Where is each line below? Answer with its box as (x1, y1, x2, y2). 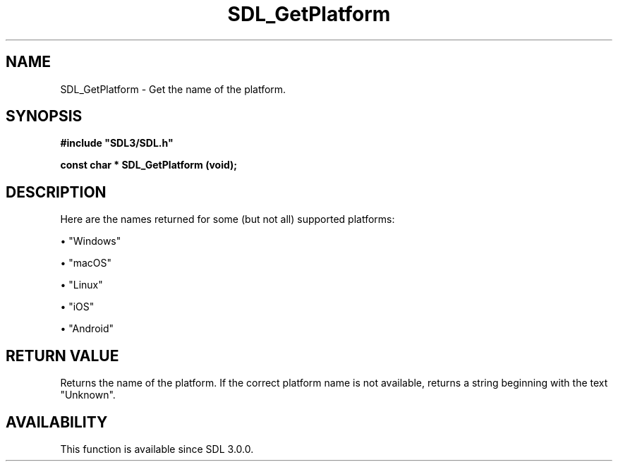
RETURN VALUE (6, 346, 119, 365)
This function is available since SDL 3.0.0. (60, 442, 254, 455)
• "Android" (60, 322, 114, 335)
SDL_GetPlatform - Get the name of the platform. (60, 83, 286, 95)
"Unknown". (60, 389, 116, 401)
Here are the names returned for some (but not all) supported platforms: (60, 213, 395, 226)
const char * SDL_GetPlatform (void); (60, 159, 238, 171)
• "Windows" (60, 235, 121, 248)
